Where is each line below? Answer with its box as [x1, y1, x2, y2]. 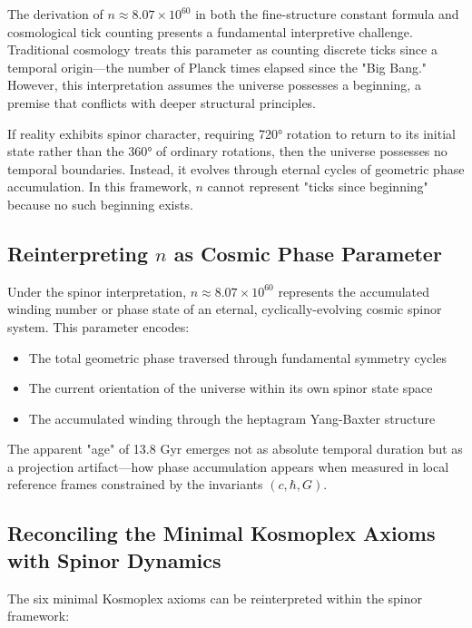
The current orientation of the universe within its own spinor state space [28, 378, 433, 397]
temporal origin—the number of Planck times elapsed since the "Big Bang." [7, 57, 428, 76]
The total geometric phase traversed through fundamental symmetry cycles [28, 348, 447, 367]
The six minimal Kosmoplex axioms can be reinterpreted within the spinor [7, 588, 423, 607]
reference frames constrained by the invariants [7, 475, 263, 494]
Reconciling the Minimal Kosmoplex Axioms [7, 519, 436, 547]
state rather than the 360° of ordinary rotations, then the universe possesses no [7, 142, 447, 161]
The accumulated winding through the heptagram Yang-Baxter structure [28, 408, 436, 427]
